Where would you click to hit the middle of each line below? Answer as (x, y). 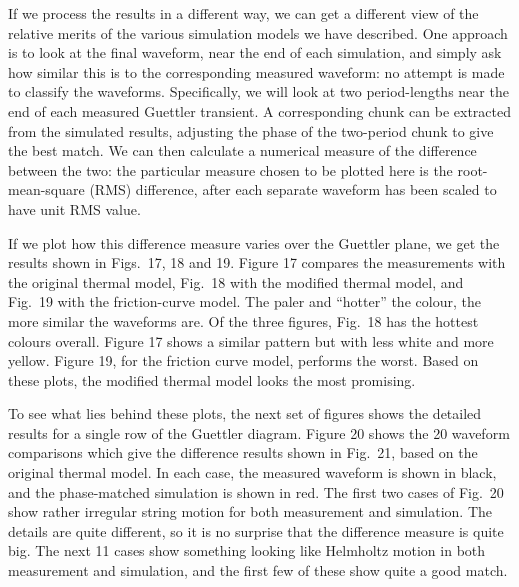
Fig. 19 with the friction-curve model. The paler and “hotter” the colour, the (244, 301)
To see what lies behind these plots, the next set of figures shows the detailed (245, 413)
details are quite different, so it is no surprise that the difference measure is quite (256, 530)
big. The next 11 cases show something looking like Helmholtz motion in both (247, 550)
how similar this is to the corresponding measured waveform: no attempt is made (256, 71)
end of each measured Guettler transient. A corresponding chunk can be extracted (260, 110)
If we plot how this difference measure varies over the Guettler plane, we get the (254, 242)
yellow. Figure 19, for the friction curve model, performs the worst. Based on (243, 360)
